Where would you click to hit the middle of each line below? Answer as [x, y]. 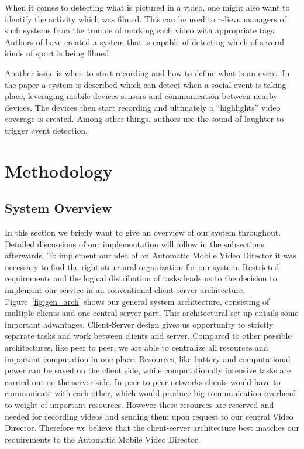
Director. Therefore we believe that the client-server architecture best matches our [152, 428]
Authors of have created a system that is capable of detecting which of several [145, 41]
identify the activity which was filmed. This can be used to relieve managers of [146, 18]
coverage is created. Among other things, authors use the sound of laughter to [144, 119]
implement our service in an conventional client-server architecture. [125, 290]
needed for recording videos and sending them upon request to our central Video [149, 416]
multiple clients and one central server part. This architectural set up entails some [152, 313]
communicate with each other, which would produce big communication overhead [151, 393]
